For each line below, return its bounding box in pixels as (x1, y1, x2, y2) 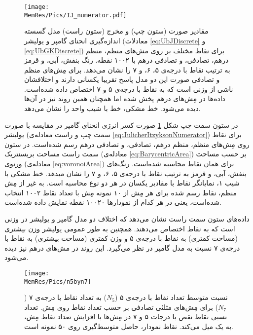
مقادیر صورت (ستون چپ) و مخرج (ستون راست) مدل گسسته (24, 26, 209, 36)
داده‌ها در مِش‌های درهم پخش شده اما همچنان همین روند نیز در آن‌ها (24, 93, 225, 104)
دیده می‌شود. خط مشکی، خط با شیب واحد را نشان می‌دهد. (24, 103, 201, 113)
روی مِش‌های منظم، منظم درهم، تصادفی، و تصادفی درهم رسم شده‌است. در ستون (4, 139, 250, 149)
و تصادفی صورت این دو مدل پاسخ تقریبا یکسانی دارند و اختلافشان (24, 74, 220, 84)
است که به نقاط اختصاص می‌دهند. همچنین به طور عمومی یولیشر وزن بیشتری (4, 223, 235, 233)
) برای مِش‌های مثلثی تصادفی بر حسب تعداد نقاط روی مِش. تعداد (24, 301, 218, 312)
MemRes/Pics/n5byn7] (24, 278, 92, 285)
